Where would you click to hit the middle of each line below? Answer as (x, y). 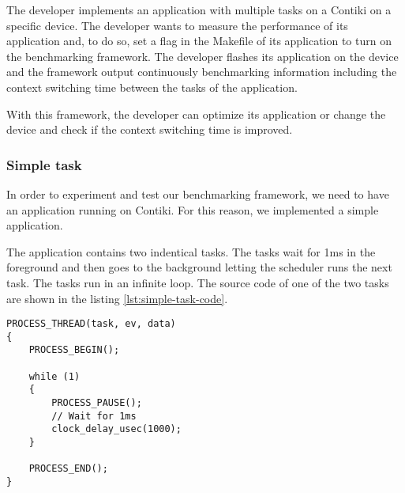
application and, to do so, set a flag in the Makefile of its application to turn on (199, 41)
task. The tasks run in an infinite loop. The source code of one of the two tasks (198, 282)
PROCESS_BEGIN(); (74, 350)
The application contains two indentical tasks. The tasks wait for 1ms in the (191, 251)
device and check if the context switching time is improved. (150, 129)
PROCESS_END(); (68, 469)
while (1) (54, 376)
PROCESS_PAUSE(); (97, 403)
